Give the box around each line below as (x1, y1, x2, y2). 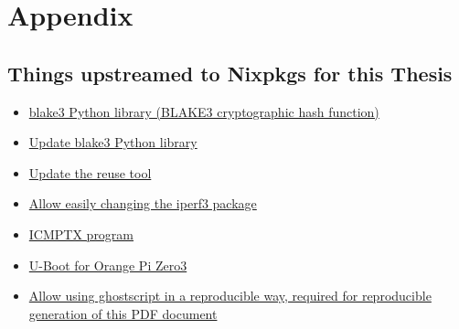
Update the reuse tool (28, 163, 152, 182)
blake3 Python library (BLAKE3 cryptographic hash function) (28, 101, 379, 121)
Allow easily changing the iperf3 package (28, 194, 257, 213)
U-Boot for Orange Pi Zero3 (28, 255, 187, 274)
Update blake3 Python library (28, 133, 197, 152)
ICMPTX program (28, 224, 134, 243)
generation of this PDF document (28, 303, 218, 323)
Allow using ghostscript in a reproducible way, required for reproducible (28, 286, 432, 305)
